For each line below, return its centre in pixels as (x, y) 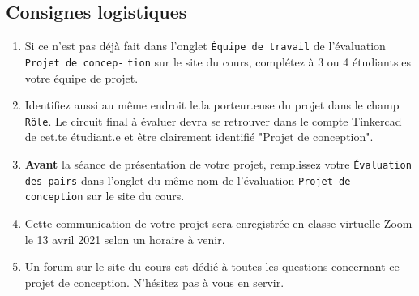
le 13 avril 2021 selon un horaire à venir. (125, 239)
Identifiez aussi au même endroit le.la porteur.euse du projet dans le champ (212, 105)
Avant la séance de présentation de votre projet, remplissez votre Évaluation (218, 163)
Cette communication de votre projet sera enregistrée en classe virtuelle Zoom (218, 223)
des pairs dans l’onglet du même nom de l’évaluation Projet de (188, 180)
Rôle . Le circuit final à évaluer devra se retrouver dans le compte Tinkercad (213, 120)
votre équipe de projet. (81, 77)
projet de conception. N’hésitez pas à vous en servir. (154, 282)
